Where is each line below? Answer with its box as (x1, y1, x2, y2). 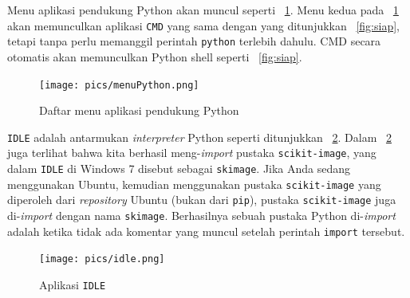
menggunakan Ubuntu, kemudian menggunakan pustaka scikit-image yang (7, 175, 381, 192)
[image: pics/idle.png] (39, 253, 165, 265)
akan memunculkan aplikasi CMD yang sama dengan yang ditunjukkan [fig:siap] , (7, 17, 400, 33)
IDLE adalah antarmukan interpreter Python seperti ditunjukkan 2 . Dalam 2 (7, 128, 392, 145)
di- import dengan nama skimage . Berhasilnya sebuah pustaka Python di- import (7, 207, 396, 224)
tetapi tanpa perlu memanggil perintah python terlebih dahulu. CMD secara (7, 33, 381, 49)
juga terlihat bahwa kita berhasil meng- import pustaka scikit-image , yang (7, 144, 376, 161)
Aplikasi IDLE (39, 276, 106, 292)
